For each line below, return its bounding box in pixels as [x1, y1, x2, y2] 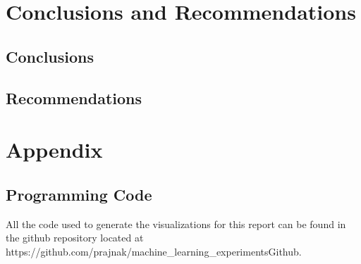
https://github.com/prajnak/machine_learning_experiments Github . [6, 244, 302, 258]
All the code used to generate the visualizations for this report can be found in [6, 216, 346, 231]
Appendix [6, 135, 103, 164]
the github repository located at [6, 230, 144, 245]
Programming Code [6, 183, 152, 205]
